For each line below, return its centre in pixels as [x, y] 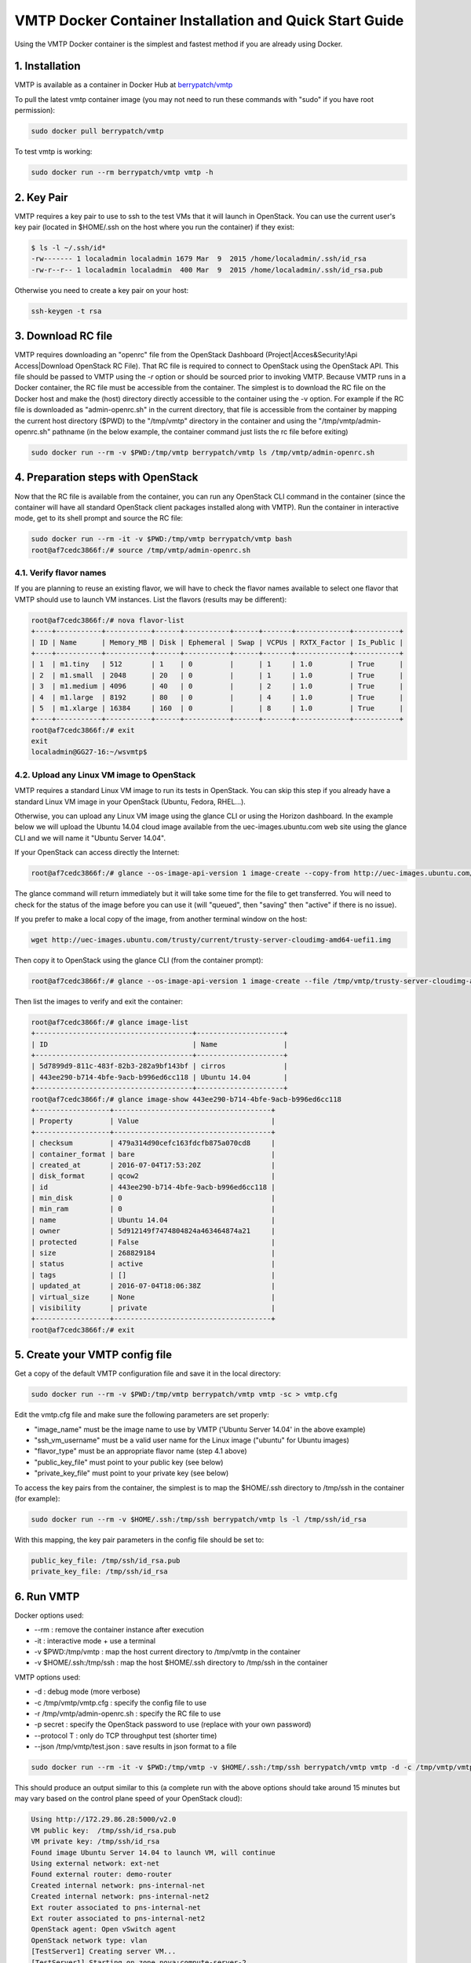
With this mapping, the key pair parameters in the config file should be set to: [139, 1540]
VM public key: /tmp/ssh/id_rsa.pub [104, 1830]
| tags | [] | [153, 1275]
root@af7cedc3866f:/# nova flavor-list [108, 620]
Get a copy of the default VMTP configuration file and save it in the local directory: [148, 1373]
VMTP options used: [47, 1677]
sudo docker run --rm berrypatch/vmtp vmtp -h [122, 172]
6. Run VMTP [47, 1597]
